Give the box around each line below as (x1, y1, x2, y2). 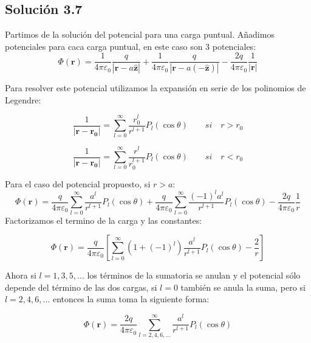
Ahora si (5, 269, 36, 282)
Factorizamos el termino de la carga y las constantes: (5, 213, 202, 226)
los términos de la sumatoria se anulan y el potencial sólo (87, 269, 301, 282)
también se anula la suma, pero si (180, 280, 306, 293)
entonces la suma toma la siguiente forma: (52, 293, 210, 305)
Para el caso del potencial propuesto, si (5, 177, 151, 190)
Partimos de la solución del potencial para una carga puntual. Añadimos (5, 28, 275, 41)
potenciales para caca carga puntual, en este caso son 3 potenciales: (5, 40, 256, 52)
